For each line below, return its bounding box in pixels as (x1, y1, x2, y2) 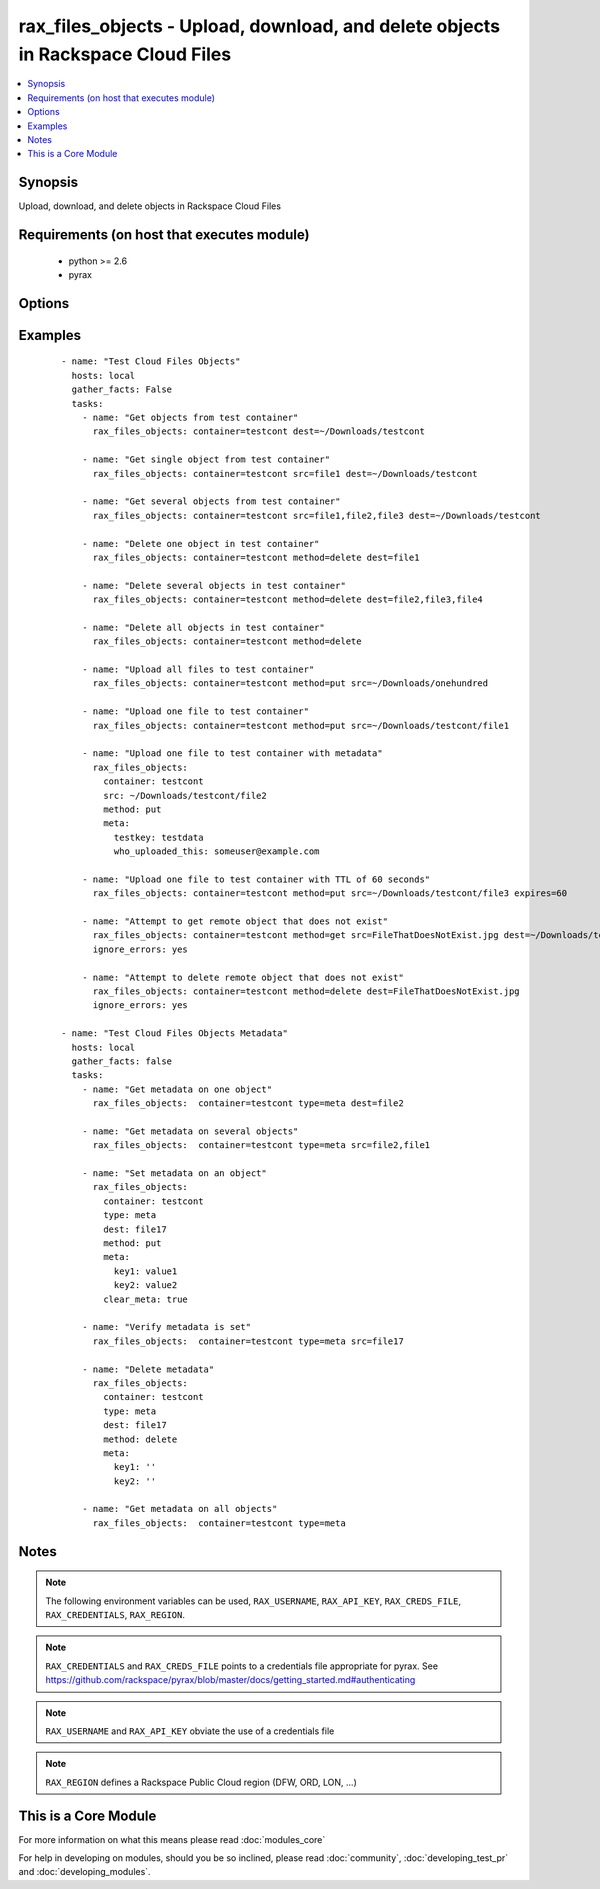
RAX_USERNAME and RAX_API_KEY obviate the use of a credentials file (45, 1725, 335, 1737)
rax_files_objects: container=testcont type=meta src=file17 (92, 1335, 404, 1347)
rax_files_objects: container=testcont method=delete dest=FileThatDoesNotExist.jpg (92, 986, 520, 997)
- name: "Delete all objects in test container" (81, 621, 325, 633)
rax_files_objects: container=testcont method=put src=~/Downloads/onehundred (92, 678, 489, 689)
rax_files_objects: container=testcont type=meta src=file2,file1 (92, 1140, 431, 1151)
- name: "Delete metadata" (81, 1363, 215, 1375)
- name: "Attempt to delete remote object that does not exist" (81, 971, 404, 983)
